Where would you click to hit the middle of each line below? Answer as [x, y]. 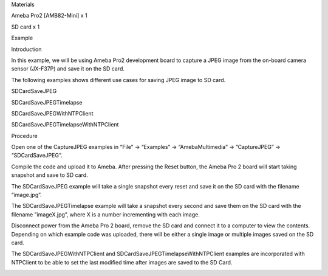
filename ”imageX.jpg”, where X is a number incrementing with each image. [105, 214]
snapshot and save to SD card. [50, 175]
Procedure [24, 136]
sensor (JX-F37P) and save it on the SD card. [68, 69]
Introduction [26, 49]
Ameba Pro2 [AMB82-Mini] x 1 [49, 16]
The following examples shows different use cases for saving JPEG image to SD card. [118, 80]
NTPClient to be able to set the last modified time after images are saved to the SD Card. [122, 262]
